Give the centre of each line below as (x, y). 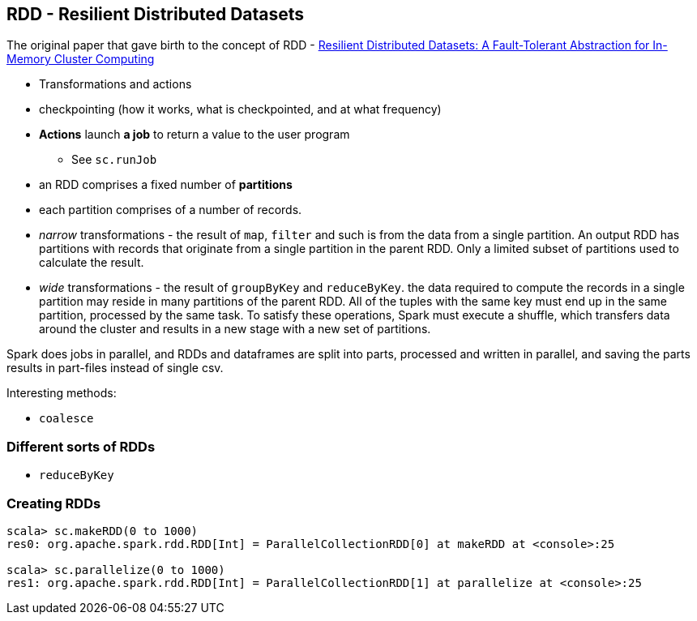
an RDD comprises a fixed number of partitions (166, 185)
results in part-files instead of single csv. (115, 368)
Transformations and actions (115, 84)
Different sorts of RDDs (81, 446)
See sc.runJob (114, 160)
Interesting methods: (62, 393)
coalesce (66, 419)
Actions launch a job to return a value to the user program (195, 135)
